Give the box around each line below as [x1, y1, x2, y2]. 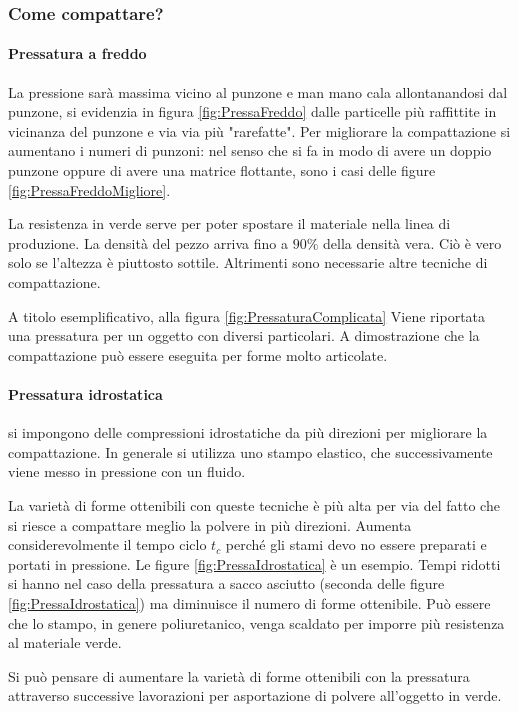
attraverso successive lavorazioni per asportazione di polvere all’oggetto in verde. [8, 685, 502, 706]
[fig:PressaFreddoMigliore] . [8, 179, 171, 200]
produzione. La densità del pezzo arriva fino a [8, 232, 289, 253]
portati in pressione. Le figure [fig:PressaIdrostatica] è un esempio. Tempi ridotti [8, 553, 501, 574]
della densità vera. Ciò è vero [323, 232, 502, 253]
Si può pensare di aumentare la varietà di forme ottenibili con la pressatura [8, 665, 470, 686]
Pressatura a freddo [8, 43, 147, 64]
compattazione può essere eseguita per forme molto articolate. [8, 344, 388, 365]
